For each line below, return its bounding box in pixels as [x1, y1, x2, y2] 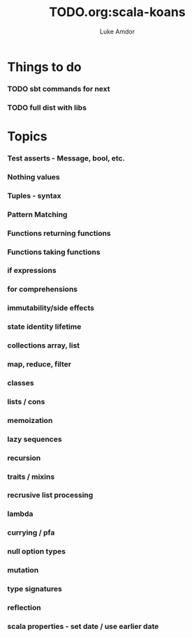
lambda [7, 509, 34, 519]
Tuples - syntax [7, 191, 61, 200]
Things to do [7, 59, 82, 75]
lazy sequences [7, 434, 62, 444]
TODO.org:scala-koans [48, 4, 186, 20]
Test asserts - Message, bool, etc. [7, 153, 126, 163]
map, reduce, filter [7, 359, 72, 369]
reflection [7, 603, 41, 613]
